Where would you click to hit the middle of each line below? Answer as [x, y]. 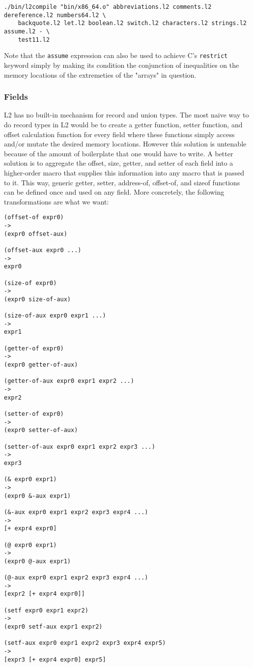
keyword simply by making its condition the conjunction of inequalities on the [122, 65]
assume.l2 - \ [27, 31]
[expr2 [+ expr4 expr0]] [44, 594]
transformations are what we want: [56, 201]
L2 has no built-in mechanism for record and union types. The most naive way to [126, 115]
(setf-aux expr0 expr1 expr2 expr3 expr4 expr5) [85, 643]
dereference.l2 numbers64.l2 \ [55, 15]
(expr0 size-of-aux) [38, 299]
